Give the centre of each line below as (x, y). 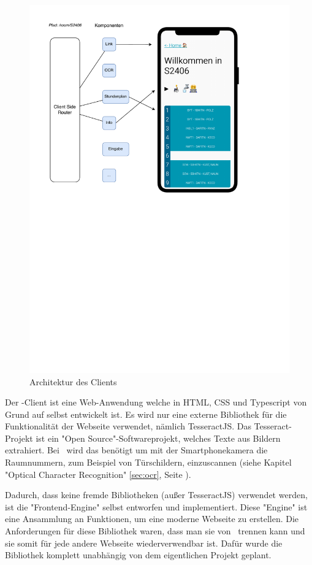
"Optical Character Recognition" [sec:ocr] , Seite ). (98, 474)
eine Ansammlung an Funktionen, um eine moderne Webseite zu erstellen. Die (152, 519)
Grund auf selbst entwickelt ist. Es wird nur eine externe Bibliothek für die (146, 414)
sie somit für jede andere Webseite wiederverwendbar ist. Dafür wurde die (144, 543)
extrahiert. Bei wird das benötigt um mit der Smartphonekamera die (136, 450)
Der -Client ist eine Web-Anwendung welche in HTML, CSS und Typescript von (156, 402)
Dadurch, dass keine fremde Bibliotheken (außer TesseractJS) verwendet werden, (156, 495)
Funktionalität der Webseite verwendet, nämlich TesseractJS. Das (128, 426)
